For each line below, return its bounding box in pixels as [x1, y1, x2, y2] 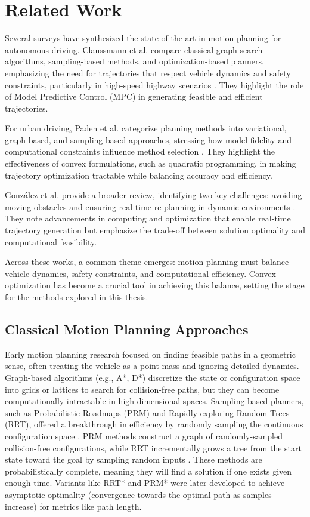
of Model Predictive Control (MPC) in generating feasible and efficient [5, 90, 263, 103]
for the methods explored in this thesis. [5, 291, 148, 303]
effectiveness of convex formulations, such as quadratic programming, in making [5, 157, 296, 170]
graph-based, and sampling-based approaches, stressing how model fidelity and [5, 133, 292, 146]
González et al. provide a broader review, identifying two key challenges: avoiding [5, 189, 302, 201]
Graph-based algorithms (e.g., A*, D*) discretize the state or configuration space [5, 371, 300, 383]
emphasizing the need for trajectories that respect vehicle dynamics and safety [5, 66, 291, 79]
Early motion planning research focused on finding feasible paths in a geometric [5, 347, 296, 360]
